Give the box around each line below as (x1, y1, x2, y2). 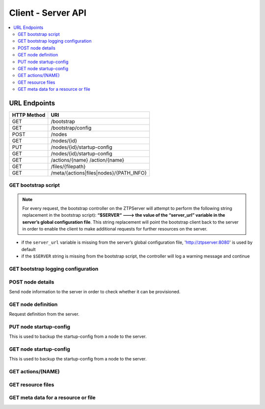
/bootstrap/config (51, 124, 92, 131)
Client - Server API (9, 7, 87, 18)
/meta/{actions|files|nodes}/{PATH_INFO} (51, 169, 147, 176)
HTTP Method (12, 111, 46, 118)
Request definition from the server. (9, 311, 79, 317)
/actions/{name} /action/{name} (51, 156, 125, 163)
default (21, 246, 36, 252)
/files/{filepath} (51, 163, 86, 170)
